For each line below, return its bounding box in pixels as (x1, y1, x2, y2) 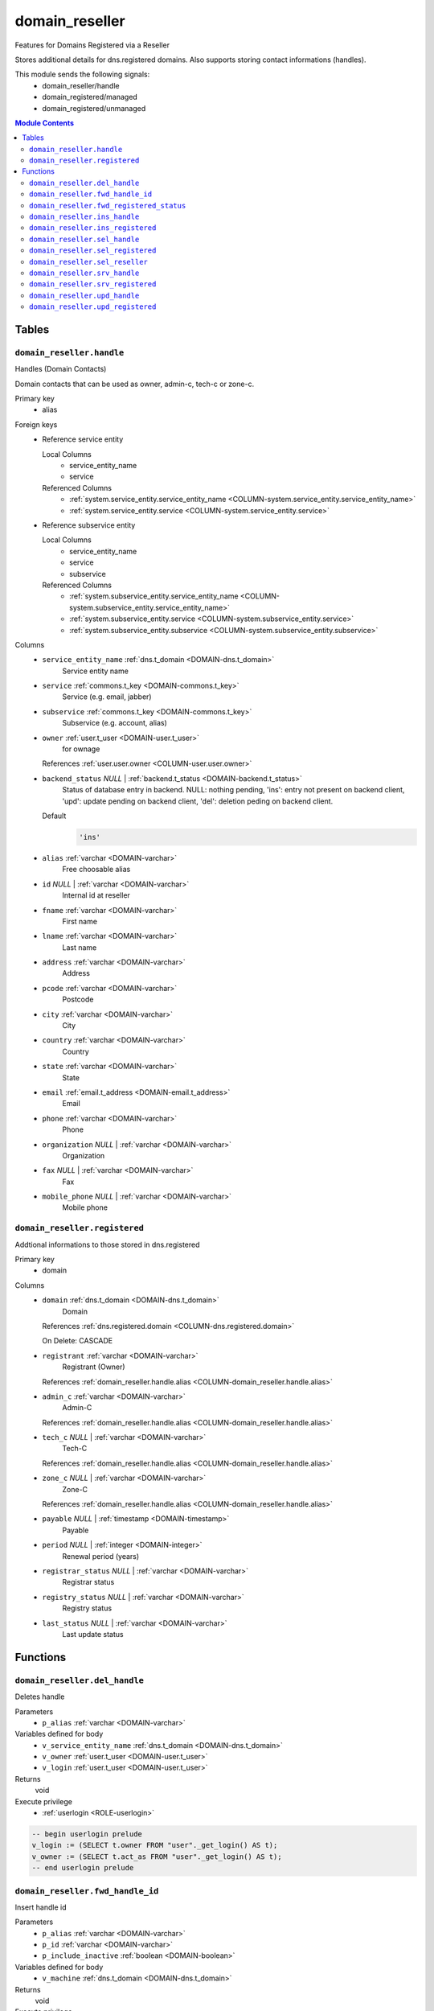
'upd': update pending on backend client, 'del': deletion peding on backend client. (62, 796, 334, 806)
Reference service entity (42, 434, 124, 444)
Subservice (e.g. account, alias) (62, 718, 168, 728)
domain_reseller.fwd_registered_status (29, 201, 186, 210)
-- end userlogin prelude (31, 1863, 134, 1873)
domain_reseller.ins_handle (29, 212, 140, 221)
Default (42, 811, 67, 820)
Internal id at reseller (62, 890, 130, 900)
